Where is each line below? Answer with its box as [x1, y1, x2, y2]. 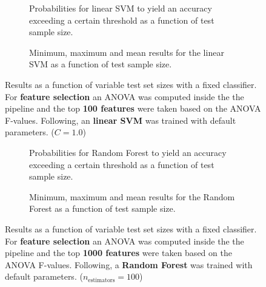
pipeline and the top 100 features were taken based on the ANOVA [5, 102, 261, 115]
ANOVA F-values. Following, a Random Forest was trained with [5, 258, 253, 271]
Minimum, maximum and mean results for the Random [29, 190, 235, 203]
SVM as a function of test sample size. [29, 58, 172, 70]
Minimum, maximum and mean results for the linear [29, 46, 224, 58]
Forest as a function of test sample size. [29, 202, 176, 215]
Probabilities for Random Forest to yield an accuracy [29, 146, 227, 158]
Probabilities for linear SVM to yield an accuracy [29, 2, 212, 14]
